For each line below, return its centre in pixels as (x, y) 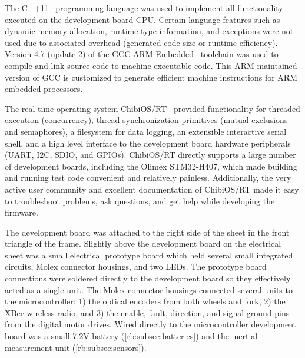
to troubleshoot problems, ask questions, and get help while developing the (140, 200)
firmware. (21, 212)
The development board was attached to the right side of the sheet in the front (147, 232)
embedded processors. (44, 89)
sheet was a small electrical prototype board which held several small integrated (149, 255)
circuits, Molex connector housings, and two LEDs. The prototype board (136, 266)
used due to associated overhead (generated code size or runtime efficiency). (141, 42)
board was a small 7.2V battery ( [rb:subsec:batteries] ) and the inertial (131, 336)
